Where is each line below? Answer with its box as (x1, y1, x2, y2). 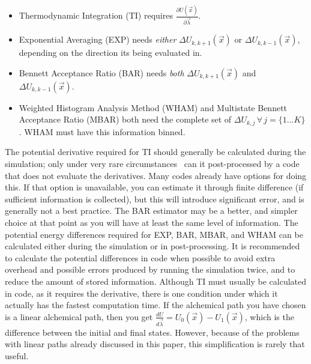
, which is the (244, 310, 294, 323)
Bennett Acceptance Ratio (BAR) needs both (19, 66, 184, 79)
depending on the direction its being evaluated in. (19, 46, 202, 59)
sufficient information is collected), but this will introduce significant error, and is (5, 192, 304, 205)
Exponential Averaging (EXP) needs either (19, 33, 177, 46)
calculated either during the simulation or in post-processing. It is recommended (5, 240, 300, 252)
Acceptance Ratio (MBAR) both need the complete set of (19, 113, 232, 126)
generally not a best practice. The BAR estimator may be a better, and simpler (5, 204, 298, 217)
